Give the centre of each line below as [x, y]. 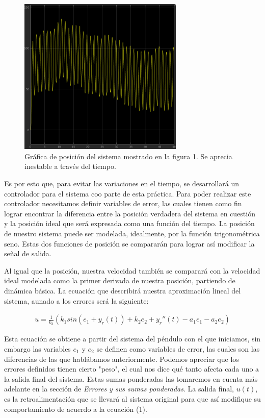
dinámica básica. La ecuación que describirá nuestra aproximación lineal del [123, 290]
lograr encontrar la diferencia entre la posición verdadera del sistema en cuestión [130, 213]
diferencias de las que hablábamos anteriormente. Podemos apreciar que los [122, 359]
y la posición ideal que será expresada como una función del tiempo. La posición [129, 223]
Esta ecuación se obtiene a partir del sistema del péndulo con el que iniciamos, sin [132, 339]
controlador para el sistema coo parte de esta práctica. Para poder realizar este [128, 193]
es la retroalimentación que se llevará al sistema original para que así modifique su [132, 398]
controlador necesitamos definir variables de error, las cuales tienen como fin [123, 203]
